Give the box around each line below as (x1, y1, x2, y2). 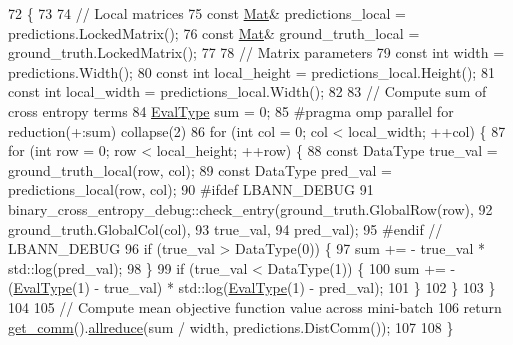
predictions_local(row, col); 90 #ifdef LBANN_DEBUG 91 (8, 179, 374, 200)
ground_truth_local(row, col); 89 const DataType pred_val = (8, 159, 392, 180)
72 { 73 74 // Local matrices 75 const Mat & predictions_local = (8, 3, 406, 23)
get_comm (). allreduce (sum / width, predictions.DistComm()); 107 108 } (8, 316, 454, 337)
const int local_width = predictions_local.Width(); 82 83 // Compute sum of (8, 81, 487, 102)
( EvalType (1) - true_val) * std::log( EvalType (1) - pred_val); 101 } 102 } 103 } (8, 277, 496, 298)
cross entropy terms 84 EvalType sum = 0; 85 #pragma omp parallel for (8, 100, 454, 121)
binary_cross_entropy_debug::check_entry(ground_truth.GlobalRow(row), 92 (8, 198, 493, 219)
